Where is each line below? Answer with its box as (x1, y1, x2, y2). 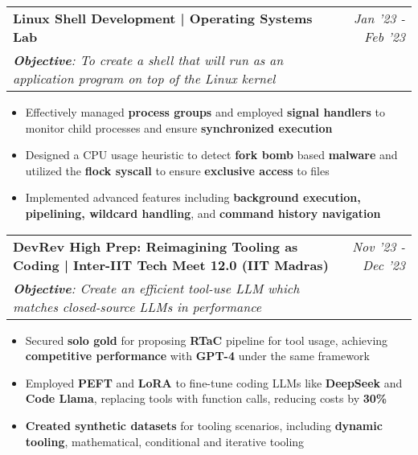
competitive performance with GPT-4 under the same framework (25, 347, 370, 364)
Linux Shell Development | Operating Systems (13, 9, 313, 27)
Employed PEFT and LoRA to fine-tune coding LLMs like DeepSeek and (25, 374, 403, 391)
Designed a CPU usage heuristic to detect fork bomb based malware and (25, 146, 398, 163)
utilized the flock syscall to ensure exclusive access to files (25, 162, 330, 178)
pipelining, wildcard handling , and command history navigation (25, 204, 381, 221)
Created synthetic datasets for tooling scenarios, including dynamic (25, 416, 383, 433)
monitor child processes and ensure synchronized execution (25, 119, 333, 136)
